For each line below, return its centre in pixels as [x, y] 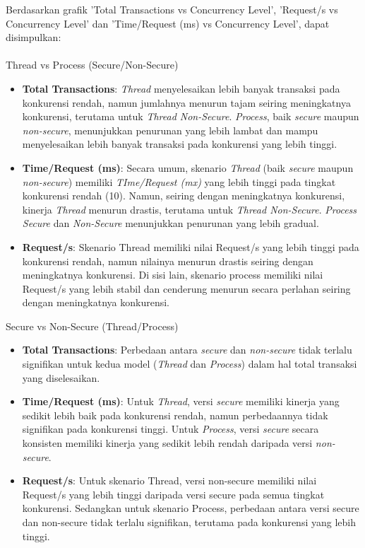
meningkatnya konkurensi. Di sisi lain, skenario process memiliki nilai [173, 275]
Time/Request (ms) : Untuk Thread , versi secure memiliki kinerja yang [181, 401]
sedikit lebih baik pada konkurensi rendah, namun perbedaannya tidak [175, 415]
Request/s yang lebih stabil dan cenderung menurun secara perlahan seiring [186, 288]
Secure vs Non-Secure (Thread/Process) [92, 326]
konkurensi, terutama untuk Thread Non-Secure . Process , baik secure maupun [191, 116]
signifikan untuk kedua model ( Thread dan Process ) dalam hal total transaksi [190, 364]
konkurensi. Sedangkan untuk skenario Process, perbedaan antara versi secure [191, 508]
